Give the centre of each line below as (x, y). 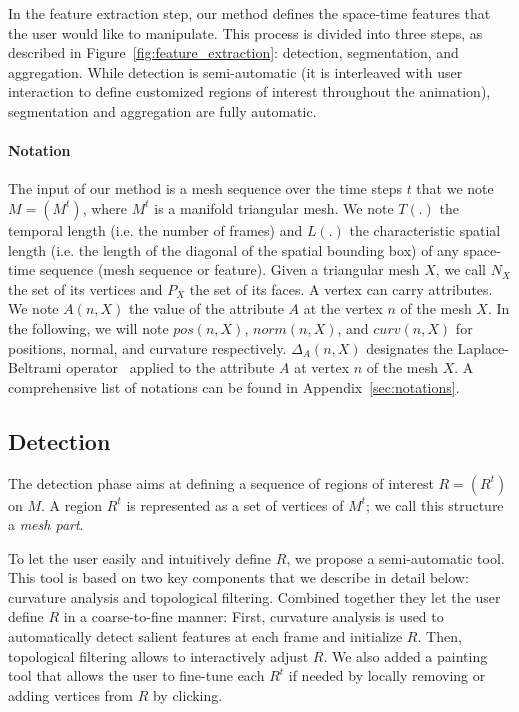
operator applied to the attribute (170, 367)
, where (105, 207)
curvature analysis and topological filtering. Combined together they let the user (254, 596)
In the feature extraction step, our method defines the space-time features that (249, 13)
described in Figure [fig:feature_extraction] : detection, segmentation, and (233, 52)
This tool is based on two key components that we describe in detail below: (238, 577)
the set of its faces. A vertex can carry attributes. (341, 288)
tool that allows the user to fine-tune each (136, 675)
